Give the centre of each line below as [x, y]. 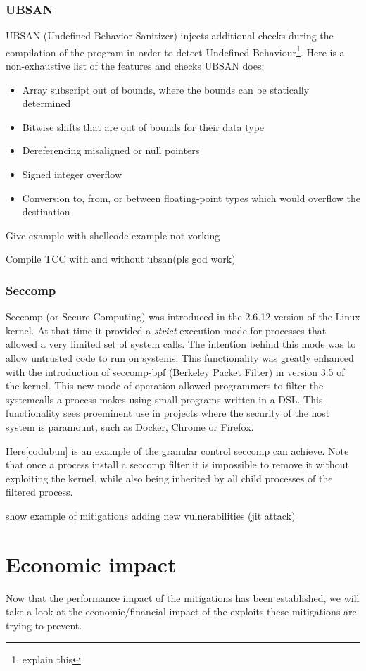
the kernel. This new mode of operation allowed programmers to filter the [165, 385]
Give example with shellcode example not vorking [113, 235]
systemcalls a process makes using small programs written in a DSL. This [164, 399]
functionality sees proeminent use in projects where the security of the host [168, 413]
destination [46, 212]
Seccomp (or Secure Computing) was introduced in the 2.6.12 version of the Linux [183, 316]
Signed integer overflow [72, 174]
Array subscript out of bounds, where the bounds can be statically [166, 89]
